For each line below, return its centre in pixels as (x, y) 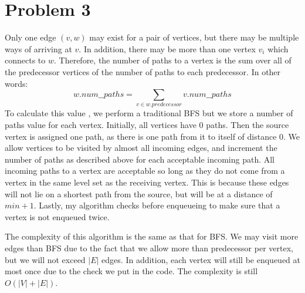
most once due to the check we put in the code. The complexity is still (131, 271)
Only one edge (30, 37)
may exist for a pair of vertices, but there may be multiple (194, 37)
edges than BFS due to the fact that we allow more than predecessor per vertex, (149, 247)
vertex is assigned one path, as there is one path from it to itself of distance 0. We (152, 136)
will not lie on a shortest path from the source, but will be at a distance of (139, 193)
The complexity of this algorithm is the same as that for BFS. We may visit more (152, 236)
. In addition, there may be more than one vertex (167, 48)
